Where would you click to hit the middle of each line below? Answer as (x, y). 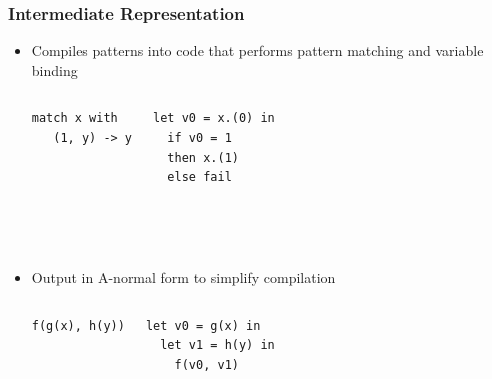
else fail (199, 177)
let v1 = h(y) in (217, 345)
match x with (74, 118)
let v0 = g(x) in (203, 325)
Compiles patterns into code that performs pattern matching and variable (257, 50)
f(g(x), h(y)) (78, 325)
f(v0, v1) (206, 364)
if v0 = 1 (199, 138)
